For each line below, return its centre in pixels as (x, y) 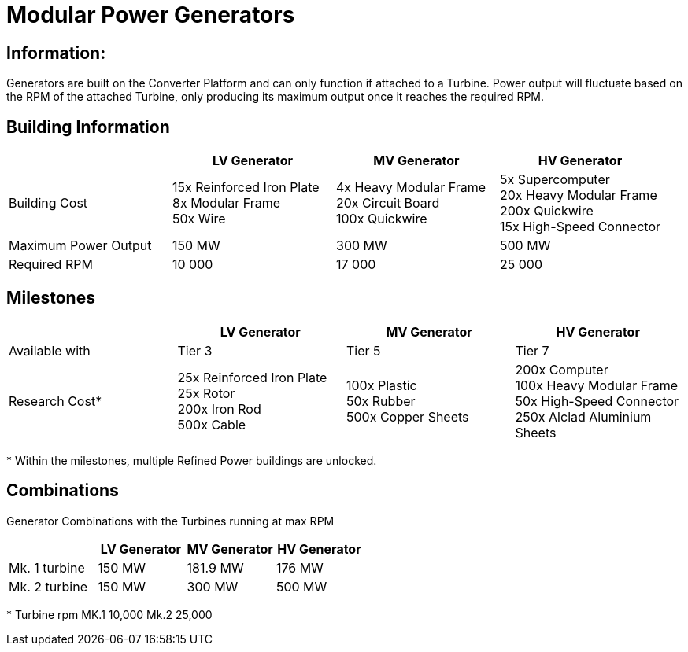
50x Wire (199, 219)
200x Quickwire (547, 211)
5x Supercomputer (555, 180)
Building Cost (48, 203)
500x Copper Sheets (408, 416)
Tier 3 (195, 350)
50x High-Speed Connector (597, 401)
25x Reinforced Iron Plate (252, 377)
